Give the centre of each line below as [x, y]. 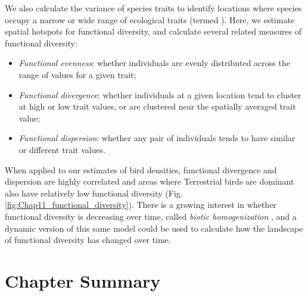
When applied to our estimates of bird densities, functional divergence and [141, 169]
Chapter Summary [83, 280]
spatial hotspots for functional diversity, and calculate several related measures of [153, 31]
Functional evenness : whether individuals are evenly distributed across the [154, 63]
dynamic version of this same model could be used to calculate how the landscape [154, 228]
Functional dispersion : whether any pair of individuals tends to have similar [157, 138]
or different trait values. [62, 149]
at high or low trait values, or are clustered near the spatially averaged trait [157, 106]
